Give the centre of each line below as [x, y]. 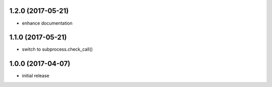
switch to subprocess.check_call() [57, 49]
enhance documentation [47, 23]
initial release [36, 76]
